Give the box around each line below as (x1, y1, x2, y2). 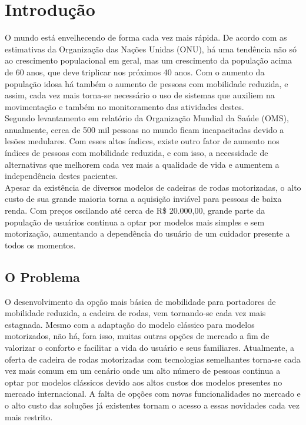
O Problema (5, 267, 80, 285)
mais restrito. (5, 410, 53, 423)
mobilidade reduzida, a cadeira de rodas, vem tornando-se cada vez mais (5, 307, 266, 319)
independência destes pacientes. (5, 170, 118, 182)
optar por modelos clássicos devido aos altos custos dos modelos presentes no (5, 376, 282, 388)
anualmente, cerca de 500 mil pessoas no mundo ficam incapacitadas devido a (5, 123, 284, 135)
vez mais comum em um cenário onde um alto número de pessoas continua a (5, 364, 281, 377)
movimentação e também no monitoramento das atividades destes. (5, 100, 244, 112)
